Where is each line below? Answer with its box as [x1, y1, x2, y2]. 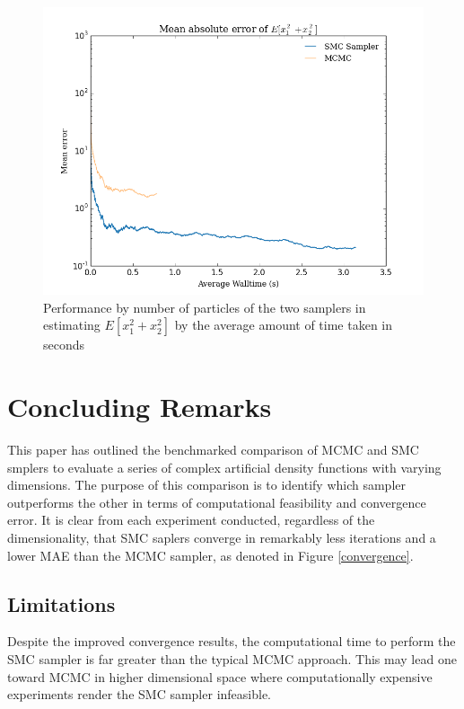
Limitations [7, 589, 116, 617]
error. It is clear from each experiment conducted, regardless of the [7, 510, 375, 529]
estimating [43, 315, 101, 334]
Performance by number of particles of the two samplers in [43, 297, 366, 316]
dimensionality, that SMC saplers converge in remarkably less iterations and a [7, 528, 436, 547]
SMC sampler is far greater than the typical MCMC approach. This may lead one [7, 650, 457, 669]
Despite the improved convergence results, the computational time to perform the [7, 632, 456, 651]
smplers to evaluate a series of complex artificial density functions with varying [7, 457, 442, 476]
